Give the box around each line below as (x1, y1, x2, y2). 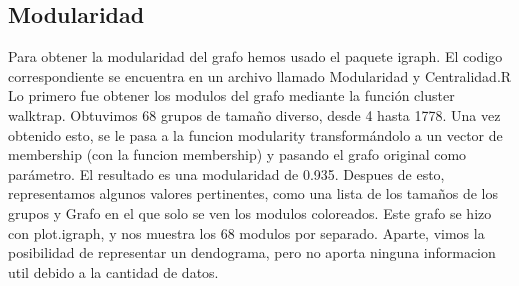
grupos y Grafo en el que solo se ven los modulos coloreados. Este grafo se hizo (8, 202, 492, 223)
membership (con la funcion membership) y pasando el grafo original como (8, 144, 467, 165)
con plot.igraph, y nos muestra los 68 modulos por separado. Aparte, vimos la (8, 222, 485, 243)
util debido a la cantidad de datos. (8, 261, 219, 282)
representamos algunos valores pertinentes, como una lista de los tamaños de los (8, 183, 499, 204)
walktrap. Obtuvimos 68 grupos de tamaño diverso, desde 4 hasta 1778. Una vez (8, 104, 501, 125)
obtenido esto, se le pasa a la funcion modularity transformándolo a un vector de (8, 124, 503, 145)
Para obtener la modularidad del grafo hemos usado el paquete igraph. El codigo (8, 46, 503, 67)
